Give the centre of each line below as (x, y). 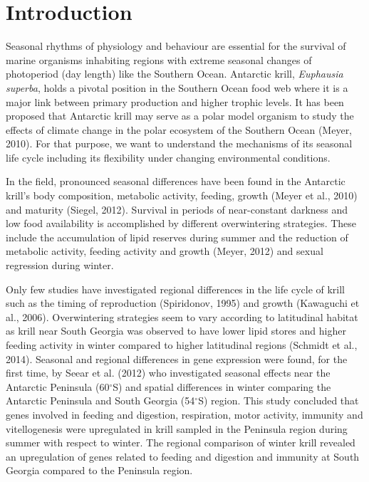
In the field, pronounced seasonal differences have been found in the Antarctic (176, 181)
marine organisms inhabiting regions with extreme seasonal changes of (159, 59)
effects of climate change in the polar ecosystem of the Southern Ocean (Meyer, (179, 129)
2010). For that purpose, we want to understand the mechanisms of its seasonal (179, 143)
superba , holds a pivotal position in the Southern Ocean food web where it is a (177, 87)
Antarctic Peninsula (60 (58, 386)
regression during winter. (60, 265)
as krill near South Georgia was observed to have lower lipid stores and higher (176, 331)
